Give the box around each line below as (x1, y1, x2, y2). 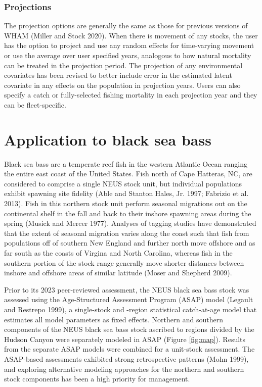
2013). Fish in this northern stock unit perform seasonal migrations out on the (4, 198, 247, 209)
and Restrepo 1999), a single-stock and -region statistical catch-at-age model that (4, 304, 257, 314)
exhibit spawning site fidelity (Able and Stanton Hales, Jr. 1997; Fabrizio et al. (4, 188, 249, 199)
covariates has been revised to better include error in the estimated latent (4, 70, 232, 80)
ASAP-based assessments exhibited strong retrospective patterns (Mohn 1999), (4, 353, 249, 364)
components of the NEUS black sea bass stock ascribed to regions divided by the (4, 324, 254, 334)
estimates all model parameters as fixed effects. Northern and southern (4, 314, 224, 324)
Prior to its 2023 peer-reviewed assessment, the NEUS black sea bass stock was (4, 284, 249, 295)
